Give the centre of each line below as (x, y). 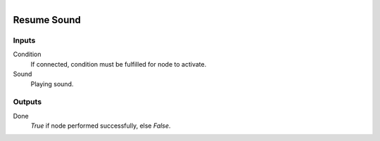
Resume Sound (47, 20)
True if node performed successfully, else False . (101, 126)
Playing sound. (52, 83)
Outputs (27, 102)
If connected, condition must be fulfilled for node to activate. (119, 64)
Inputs (24, 40)
